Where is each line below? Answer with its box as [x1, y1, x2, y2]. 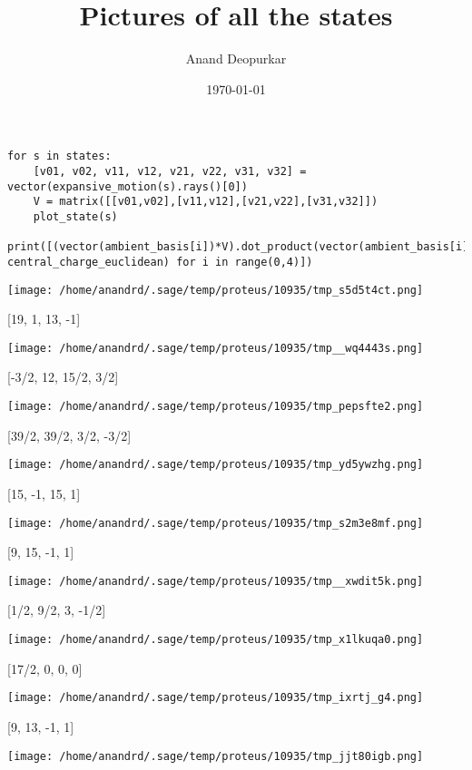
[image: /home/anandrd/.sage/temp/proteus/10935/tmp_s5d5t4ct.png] [7, 283, 424, 297]
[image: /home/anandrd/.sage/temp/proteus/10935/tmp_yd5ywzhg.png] [7, 458, 424, 472]
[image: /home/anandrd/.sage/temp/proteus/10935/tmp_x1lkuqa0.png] [7, 633, 424, 647]
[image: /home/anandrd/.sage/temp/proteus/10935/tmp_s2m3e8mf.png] [7, 516, 424, 530]
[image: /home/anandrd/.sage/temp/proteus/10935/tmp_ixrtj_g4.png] [7, 691, 424, 705]
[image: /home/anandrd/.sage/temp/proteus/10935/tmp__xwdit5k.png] [7, 574, 424, 588]
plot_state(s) [33, 210, 118, 223]
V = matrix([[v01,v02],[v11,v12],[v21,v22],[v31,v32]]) [33, 195, 379, 209]
